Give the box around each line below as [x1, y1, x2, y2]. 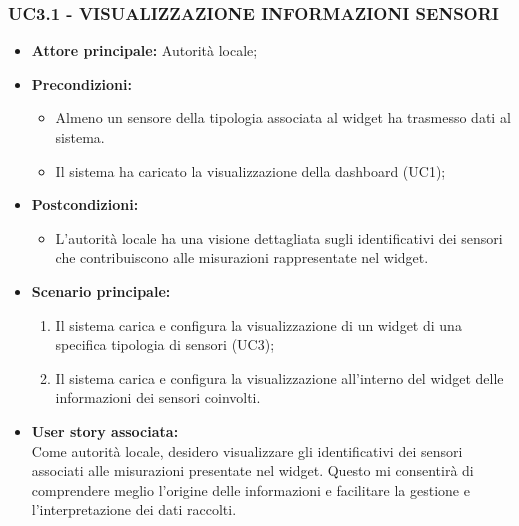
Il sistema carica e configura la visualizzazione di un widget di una [55, 314, 462, 335]
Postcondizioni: [31, 194, 139, 215]
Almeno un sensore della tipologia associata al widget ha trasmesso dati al [55, 107, 511, 128]
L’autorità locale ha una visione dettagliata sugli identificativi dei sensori [55, 227, 503, 248]
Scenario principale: [31, 280, 171, 301]
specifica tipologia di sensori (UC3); [55, 334, 275, 355]
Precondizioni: [31, 73, 132, 94]
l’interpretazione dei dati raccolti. [31, 499, 237, 520]
